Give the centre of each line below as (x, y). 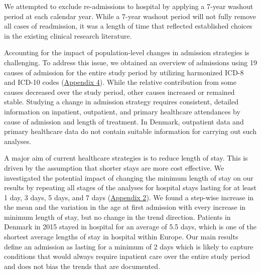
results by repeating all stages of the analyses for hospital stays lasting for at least (130, 187)
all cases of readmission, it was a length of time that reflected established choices (128, 26)
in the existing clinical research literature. (68, 35)
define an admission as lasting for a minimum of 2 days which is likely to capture (129, 246)
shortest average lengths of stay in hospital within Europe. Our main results (121, 237)
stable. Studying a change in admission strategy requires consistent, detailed (121, 102)
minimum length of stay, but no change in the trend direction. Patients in (117, 217)
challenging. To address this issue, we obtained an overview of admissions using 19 (130, 62)
